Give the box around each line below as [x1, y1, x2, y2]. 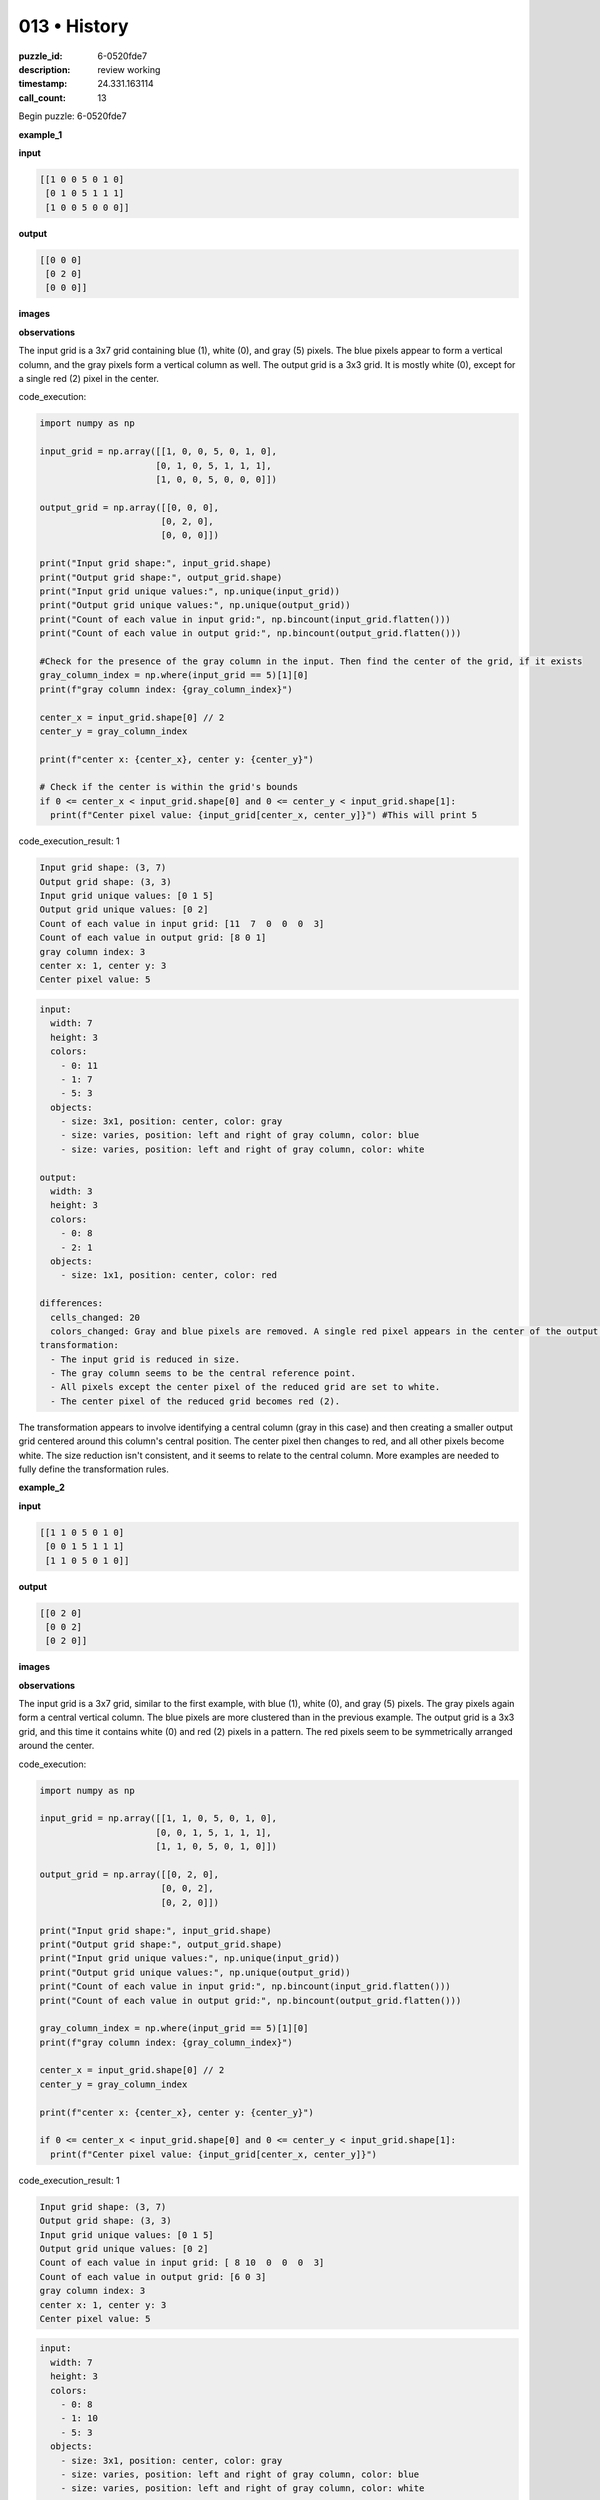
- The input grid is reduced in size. [50, 1353, 240, 1365]
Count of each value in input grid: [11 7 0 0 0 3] [39, 918, 325, 929]
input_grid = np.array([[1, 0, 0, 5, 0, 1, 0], [39, 446, 277, 457]
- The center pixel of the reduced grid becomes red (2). [50, 1395, 341, 1407]
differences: [39, 1298, 104, 1309]
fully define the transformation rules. [18, 1463, 170, 1475]
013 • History [18, 15, 129, 37]
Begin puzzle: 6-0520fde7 [18, 110, 127, 122]
